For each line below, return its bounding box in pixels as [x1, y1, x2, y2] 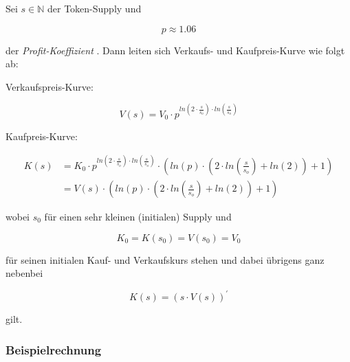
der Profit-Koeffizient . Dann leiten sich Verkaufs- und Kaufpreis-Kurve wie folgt [6, 43, 345, 57]
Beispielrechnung [6, 341, 102, 358]
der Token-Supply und [47, 1, 142, 15]
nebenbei [6, 266, 43, 280]
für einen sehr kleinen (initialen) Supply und [44, 210, 232, 224]
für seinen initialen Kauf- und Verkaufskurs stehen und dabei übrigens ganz [6, 252, 325, 267]
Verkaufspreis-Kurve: [6, 79, 94, 93]
